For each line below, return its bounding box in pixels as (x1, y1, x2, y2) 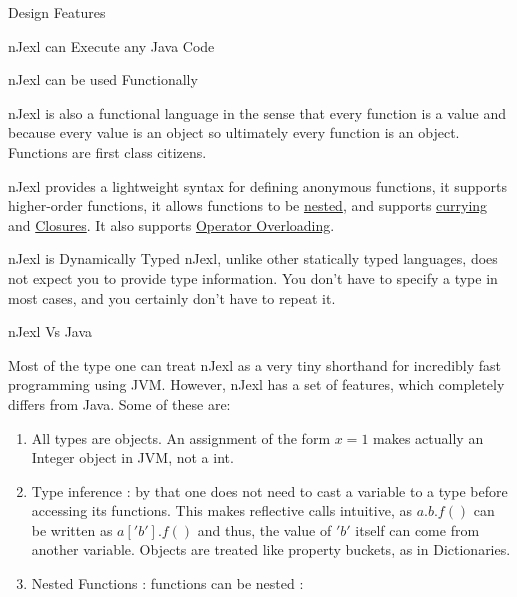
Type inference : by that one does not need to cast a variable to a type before (31, 480, 508, 501)
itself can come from (355, 519, 480, 540)
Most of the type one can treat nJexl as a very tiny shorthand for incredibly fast (8, 354, 502, 375)
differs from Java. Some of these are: (8, 393, 231, 414)
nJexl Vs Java (8, 321, 93, 342)
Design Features (8, 2, 106, 22)
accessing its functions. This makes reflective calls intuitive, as (31, 500, 412, 521)
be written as (31, 519, 113, 540)
